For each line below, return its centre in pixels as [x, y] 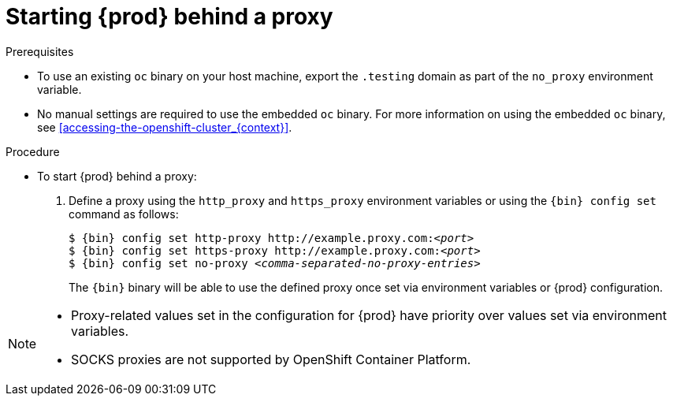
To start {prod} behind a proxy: [117, 176]
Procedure [33, 151]
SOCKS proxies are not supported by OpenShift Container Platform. [271, 359]
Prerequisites [40, 51]
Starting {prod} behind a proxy [169, 17]
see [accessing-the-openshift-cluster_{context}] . [165, 127]
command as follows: [124, 214]
